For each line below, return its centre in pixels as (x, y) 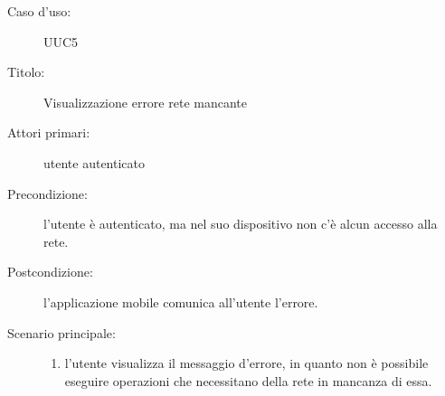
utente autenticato (94, 162)
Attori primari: (49, 132)
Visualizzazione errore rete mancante (145, 102)
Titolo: (26, 72)
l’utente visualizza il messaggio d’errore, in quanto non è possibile (246, 363)
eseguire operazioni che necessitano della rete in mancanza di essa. (248, 380)
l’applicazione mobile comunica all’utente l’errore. (181, 302)
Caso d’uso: (39, 11)
